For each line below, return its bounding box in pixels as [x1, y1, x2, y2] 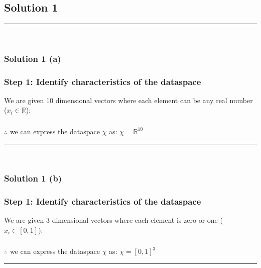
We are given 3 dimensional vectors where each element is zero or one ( [4, 215, 223, 225]
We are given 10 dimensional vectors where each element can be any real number [4, 95, 253, 105]
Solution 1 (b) [4, 172, 62, 185]
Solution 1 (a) [4, 52, 61, 64]
